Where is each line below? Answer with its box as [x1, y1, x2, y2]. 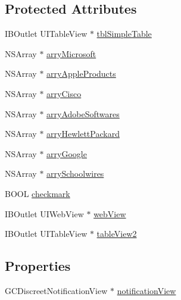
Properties [5, 257, 71, 275]
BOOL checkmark [5, 187, 70, 199]
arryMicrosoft [46, 47, 96, 60]
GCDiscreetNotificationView [5, 284, 108, 296]
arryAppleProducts [46, 67, 116, 80]
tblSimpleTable [96, 27, 152, 40]
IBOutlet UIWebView [5, 207, 84, 220]
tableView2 [96, 227, 137, 240]
